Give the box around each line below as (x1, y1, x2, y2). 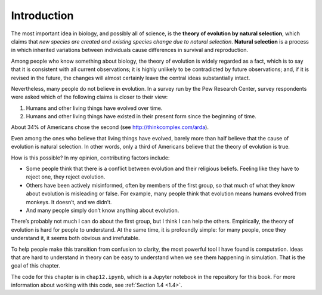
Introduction (11, 9, 74, 22)
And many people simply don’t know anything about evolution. (26, 207, 179, 214)
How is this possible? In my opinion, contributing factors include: (11, 154, 170, 161)
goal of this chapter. (11, 262, 61, 269)
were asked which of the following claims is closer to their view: (11, 93, 168, 101)
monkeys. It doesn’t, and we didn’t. (26, 198, 112, 205)
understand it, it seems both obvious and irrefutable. (11, 235, 140, 242)
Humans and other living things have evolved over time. (26, 105, 163, 112)
